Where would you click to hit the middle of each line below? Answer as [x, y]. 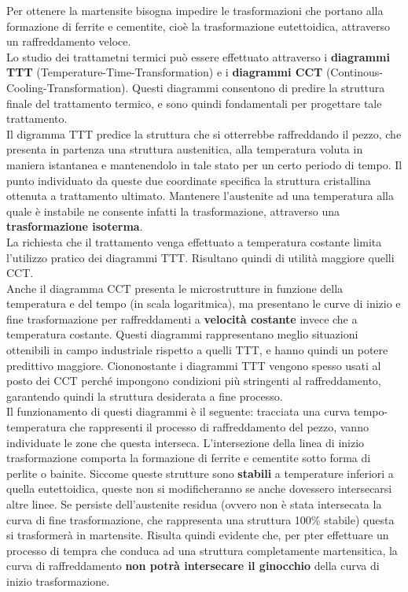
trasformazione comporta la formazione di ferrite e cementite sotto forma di [189, 458]
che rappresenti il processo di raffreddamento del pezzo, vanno [219, 427]
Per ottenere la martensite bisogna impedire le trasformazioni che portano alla [195, 10]
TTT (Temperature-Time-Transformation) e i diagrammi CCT [165, 72]
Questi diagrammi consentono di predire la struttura [259, 87]
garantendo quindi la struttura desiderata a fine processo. [145, 396]
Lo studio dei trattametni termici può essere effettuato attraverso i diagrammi [198, 56]
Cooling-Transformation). [68, 87]
